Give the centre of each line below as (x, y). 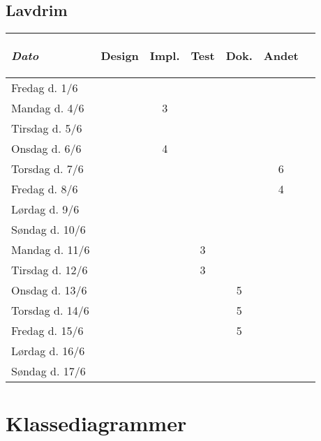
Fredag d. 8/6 (45, 189)
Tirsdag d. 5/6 (47, 128)
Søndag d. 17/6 (48, 371)
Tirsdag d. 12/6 (50, 270)
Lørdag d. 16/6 (48, 351)
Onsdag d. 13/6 (49, 290)
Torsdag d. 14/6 (50, 311)
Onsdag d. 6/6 (46, 149)
